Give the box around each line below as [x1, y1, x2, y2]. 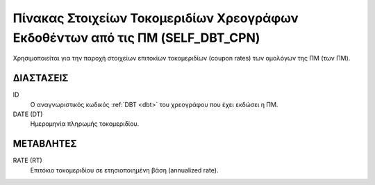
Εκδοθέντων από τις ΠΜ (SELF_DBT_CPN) [12, 30, 260, 45]
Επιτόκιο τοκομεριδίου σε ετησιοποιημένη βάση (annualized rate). [30, 166, 219, 174]
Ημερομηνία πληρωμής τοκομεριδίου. [30, 120, 140, 128]
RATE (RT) [12, 156, 43, 165]
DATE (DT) [12, 110, 43, 118]
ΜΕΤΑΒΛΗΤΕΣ [12, 138, 77, 150]
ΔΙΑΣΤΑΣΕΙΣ [12, 72, 69, 84]
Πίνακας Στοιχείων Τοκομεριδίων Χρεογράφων [12, 10, 299, 26]
